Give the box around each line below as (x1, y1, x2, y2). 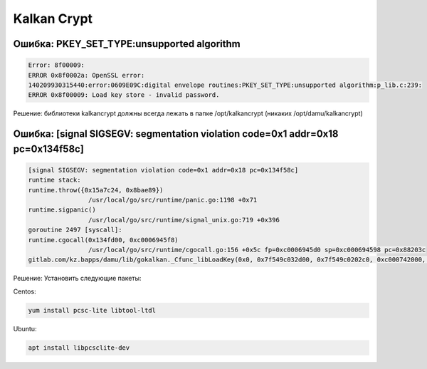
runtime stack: (28, 176, 81, 184)
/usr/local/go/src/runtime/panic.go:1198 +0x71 (88, 196, 258, 204)
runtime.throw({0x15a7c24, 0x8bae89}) (28, 186, 164, 194)
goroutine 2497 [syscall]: (28, 226, 122, 234)
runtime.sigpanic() (28, 206, 96, 214)
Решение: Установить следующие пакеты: (13, 274, 142, 283)
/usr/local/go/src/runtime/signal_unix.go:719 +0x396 (88, 216, 280, 224)
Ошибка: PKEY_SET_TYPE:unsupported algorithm (13, 38, 241, 50)
